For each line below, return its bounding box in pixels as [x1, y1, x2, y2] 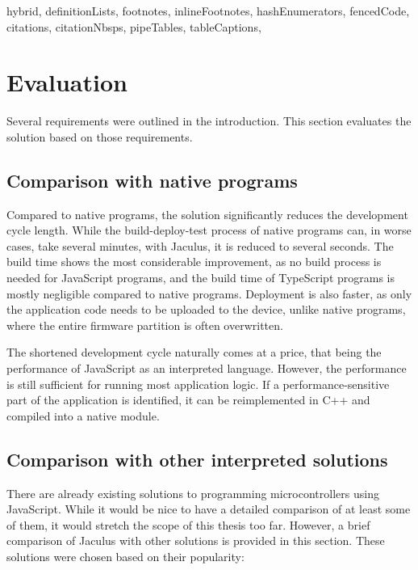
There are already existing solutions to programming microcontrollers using [6, 484, 379, 501]
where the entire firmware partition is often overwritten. [6, 316, 283, 333]
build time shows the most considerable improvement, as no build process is [6, 253, 382, 270]
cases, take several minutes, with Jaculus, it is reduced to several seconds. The [6, 237, 394, 254]
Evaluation [6, 65, 127, 99]
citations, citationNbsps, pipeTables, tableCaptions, [6, 18, 261, 35]
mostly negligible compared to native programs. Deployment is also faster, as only [6, 285, 412, 302]
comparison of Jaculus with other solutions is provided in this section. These [6, 532, 385, 549]
